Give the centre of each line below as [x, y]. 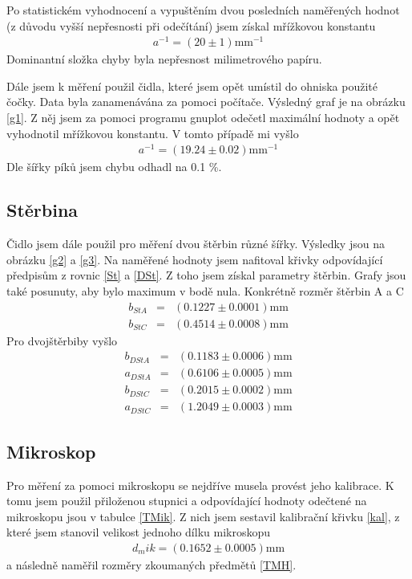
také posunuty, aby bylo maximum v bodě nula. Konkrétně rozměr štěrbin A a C [205, 290]
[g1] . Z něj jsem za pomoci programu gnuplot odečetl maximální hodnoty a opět [203, 118]
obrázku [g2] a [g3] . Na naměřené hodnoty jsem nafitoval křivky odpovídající [195, 259]
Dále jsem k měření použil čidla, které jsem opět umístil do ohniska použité [192, 86]
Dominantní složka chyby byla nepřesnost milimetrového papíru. [164, 59]
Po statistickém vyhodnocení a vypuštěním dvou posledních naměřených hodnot [203, 10]
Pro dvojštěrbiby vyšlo [62, 340]
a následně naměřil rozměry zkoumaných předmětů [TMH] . [151, 564]
